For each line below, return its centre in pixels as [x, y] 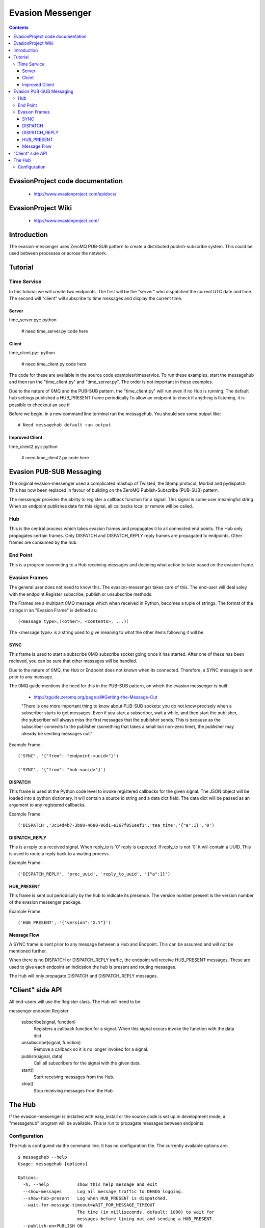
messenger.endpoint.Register [39, 1011]
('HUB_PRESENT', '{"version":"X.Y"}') [65, 923]
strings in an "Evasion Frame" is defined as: [53, 610]
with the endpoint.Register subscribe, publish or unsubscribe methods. [81, 594]
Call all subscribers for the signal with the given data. [87, 1063]
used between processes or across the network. [58, 253]
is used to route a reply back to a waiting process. [60, 853]
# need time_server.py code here [55, 331]
